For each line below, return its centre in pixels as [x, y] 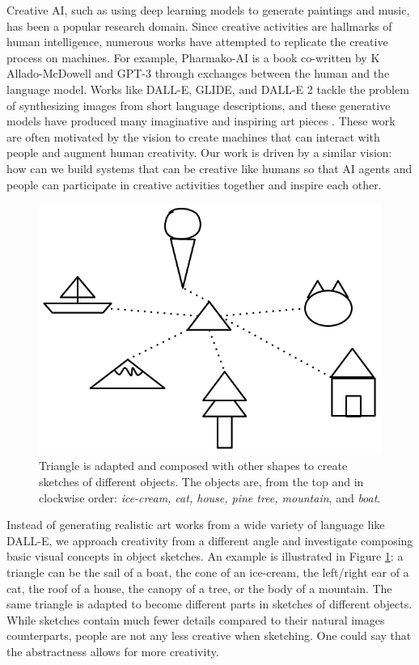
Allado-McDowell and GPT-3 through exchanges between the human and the [198, 73]
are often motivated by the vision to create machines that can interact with [193, 136]
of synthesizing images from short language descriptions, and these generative [199, 105]
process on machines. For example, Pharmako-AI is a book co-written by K [193, 57]
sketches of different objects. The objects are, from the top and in [201, 481]
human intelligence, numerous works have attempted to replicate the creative [197, 42]
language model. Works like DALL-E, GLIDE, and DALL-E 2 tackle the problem [208, 89]
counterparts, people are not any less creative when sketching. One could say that [209, 635]
